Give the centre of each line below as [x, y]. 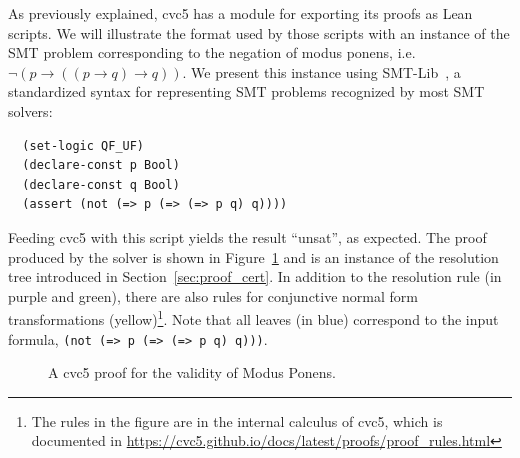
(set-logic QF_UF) [83, 145]
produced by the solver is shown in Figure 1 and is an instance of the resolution [253, 256]
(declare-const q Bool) [101, 184]
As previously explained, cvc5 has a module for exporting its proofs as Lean [240, 13]
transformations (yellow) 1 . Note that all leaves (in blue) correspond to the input [253, 317]
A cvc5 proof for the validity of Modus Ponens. [192, 372]
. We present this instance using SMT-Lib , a [321, 71]
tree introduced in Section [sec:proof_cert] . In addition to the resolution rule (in [255, 276]
